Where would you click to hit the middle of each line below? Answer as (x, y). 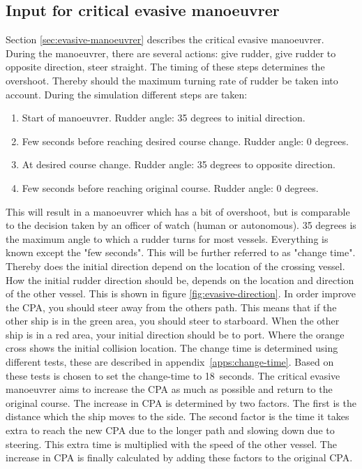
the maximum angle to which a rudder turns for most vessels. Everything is (167, 238)
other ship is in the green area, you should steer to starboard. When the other (173, 321)
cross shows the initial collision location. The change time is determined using (172, 348)
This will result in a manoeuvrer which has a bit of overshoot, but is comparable (178, 211)
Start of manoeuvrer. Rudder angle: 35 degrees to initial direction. (164, 118)
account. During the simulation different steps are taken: (127, 94)
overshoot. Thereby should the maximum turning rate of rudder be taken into (172, 80)
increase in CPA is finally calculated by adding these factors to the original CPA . (179, 457)
